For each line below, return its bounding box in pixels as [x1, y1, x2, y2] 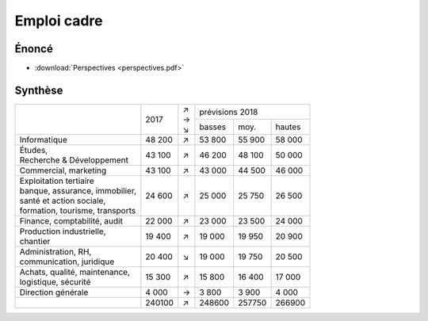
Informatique [19, 134, 67, 145]
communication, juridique [19, 256, 115, 267]
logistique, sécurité [19, 276, 91, 287]
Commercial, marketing [19, 165, 107, 176]
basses [199, 121, 226, 132]
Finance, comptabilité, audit [19, 215, 123, 226]
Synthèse [14, 83, 63, 97]
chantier [19, 235, 51, 246]
